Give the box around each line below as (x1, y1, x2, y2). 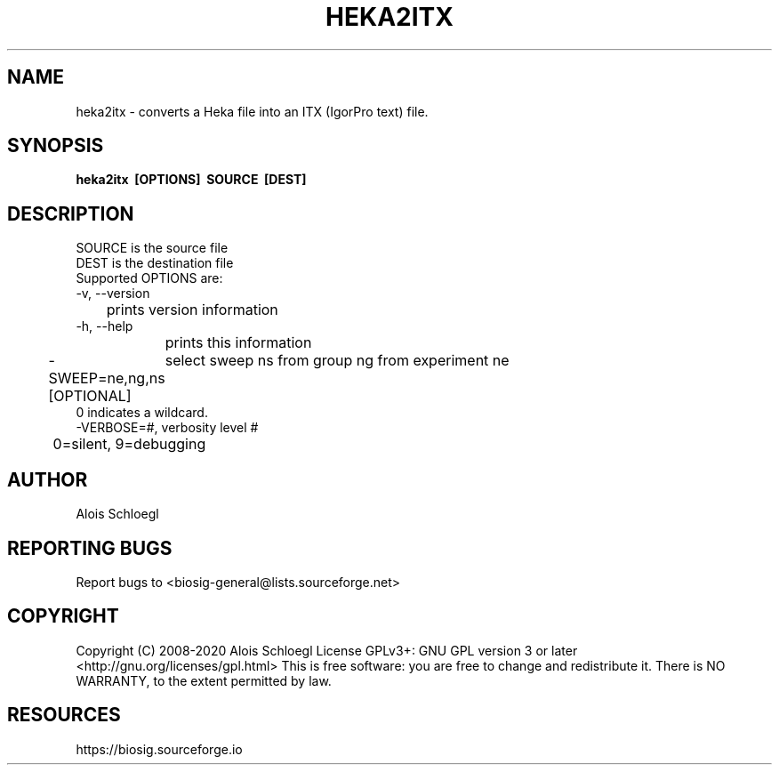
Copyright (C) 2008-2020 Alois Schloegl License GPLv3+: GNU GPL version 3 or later (76, 642, 578, 658)
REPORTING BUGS (7, 536, 173, 559)
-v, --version (76, 285, 150, 302)
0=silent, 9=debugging (52, 435, 206, 454)
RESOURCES (7, 704, 121, 727)
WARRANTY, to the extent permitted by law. (76, 672, 332, 688)
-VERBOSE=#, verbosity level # (76, 420, 259, 436)
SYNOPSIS (7, 134, 104, 157)
